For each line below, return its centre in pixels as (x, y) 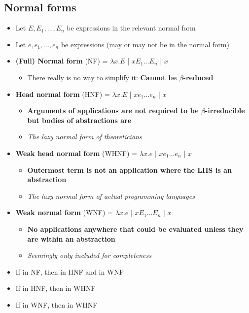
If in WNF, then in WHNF (56, 304)
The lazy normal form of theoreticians (85, 137)
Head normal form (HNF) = (63, 94)
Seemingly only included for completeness (89, 255)
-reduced (198, 77)
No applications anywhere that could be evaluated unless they (135, 229)
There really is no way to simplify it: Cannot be (102, 77)
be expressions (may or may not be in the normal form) (145, 44)
